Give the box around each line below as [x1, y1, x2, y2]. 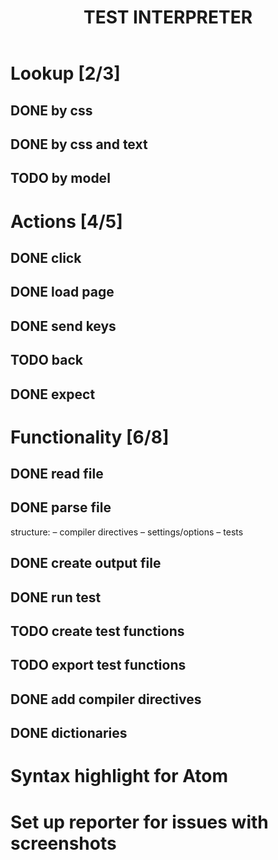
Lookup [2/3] [10, 62, 121, 85]
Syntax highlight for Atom [10, 765, 229, 788]
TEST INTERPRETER [83, 6, 253, 29]
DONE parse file [10, 499, 112, 516]
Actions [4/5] [10, 210, 123, 233]
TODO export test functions [10, 657, 187, 674]
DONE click [10, 249, 82, 266]
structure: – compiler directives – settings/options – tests [10, 526, 244, 538]
